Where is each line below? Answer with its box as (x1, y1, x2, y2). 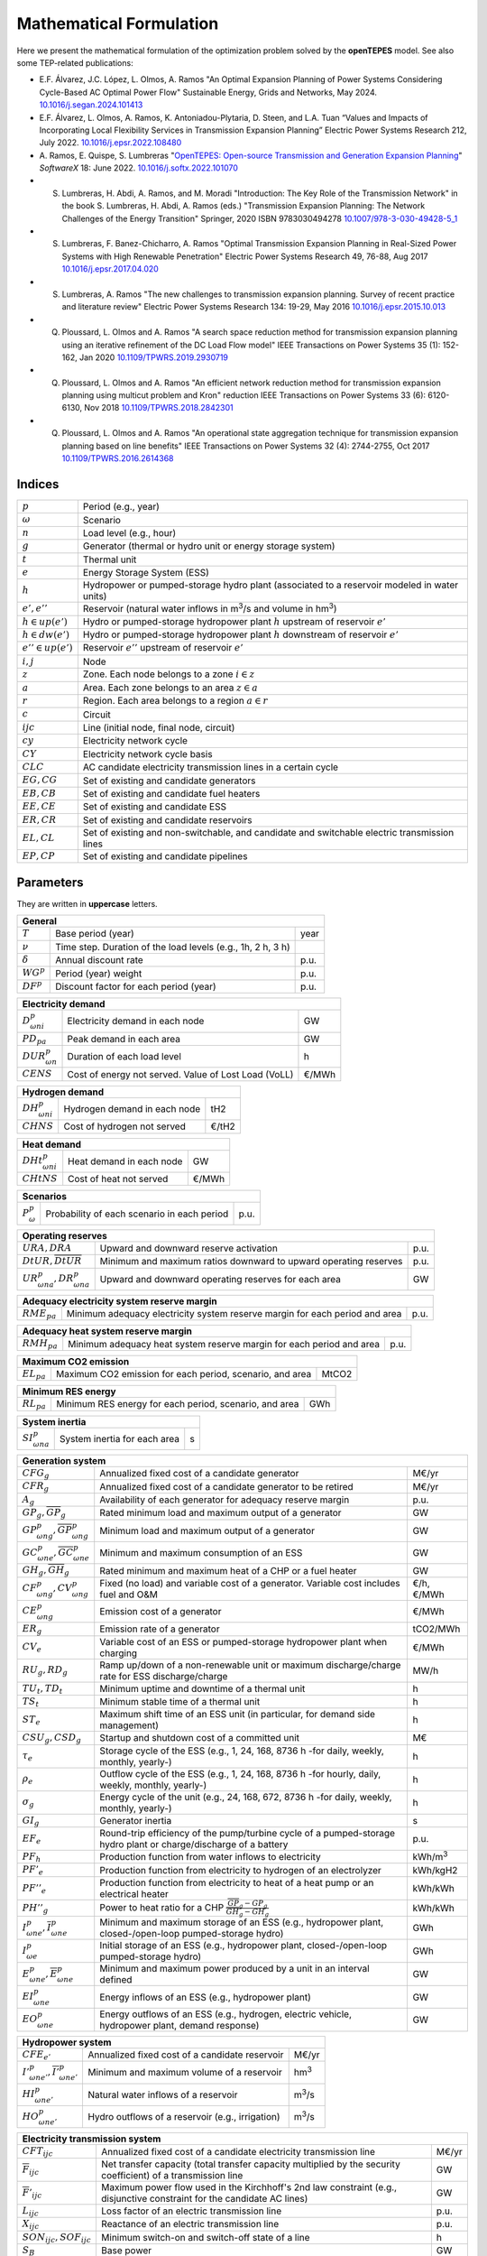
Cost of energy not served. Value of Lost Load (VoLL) (67, 1068, 294, 1080)
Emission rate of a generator (99, 1623, 220, 1635)
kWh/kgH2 (412, 1863, 458, 1876)
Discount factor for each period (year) (55, 980, 216, 993)
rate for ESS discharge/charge (99, 1669, 228, 1682)
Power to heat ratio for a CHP (99, 1900, 225, 1913)
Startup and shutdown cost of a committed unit (99, 1732, 300, 1744)
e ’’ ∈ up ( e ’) (22, 642, 73, 654)
